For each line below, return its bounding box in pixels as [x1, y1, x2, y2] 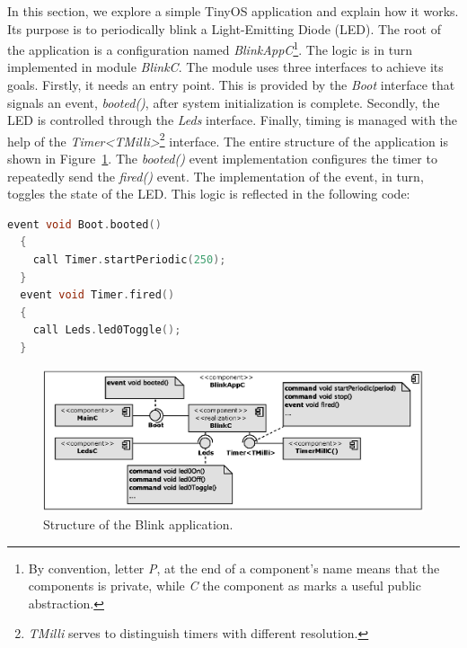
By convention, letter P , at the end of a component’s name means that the [28, 558, 440, 577]
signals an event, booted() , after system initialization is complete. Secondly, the [7, 93, 440, 111]
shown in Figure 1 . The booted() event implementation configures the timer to [7, 149, 437, 168]
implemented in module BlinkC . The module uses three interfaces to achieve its [7, 58, 444, 76]
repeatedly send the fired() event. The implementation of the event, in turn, [7, 166, 424, 185]
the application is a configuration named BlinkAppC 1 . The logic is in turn [7, 38, 413, 58]
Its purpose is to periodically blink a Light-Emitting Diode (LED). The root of [7, 19, 442, 38]
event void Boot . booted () [7, 217, 162, 231]
